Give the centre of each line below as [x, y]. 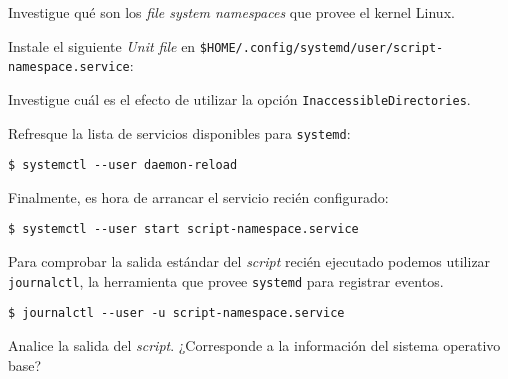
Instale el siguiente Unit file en [102, 45]
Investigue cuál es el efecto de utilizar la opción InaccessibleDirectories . [239, 98]
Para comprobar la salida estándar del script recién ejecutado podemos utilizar [249, 261]
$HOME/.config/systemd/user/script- [321, 47]
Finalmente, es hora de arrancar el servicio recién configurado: [198, 196]
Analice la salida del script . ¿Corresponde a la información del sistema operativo [254, 345]
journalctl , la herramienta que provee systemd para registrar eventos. [226, 280]
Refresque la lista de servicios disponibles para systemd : [179, 132]
